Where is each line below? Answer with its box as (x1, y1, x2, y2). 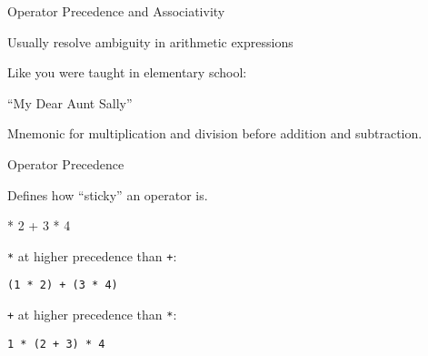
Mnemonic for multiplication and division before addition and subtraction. (7, 124, 423, 143)
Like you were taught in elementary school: (7, 63, 247, 82)
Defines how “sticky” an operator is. (7, 185, 208, 204)
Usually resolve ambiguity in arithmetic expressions (7, 32, 294, 51)
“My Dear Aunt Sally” (7, 93, 133, 112)
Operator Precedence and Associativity (7, 2, 225, 20)
